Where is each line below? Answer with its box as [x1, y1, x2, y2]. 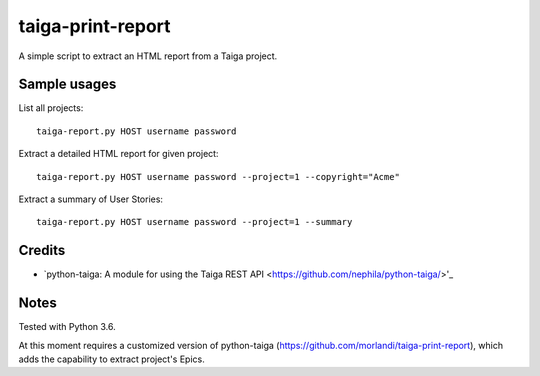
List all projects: [18, 102, 84, 114]
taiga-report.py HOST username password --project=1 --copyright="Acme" [36, 171, 400, 182]
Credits [18, 242, 66, 259]
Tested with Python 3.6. [18, 321, 116, 333]
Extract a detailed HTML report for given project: [18, 148, 219, 160]
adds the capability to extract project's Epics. [18, 353, 205, 365]
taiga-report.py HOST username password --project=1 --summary [36, 216, 353, 228]
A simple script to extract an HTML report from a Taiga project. [18, 50, 278, 62]
